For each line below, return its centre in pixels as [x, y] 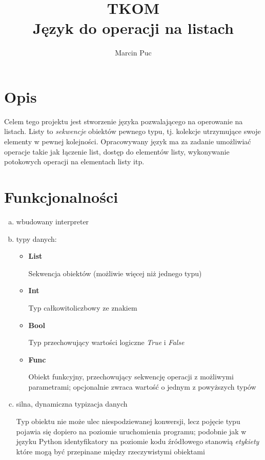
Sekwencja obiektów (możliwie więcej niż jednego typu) [115, 273]
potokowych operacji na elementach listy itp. [74, 161]
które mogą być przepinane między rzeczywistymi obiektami [110, 451]
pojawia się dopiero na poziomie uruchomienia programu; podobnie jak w [131, 431]
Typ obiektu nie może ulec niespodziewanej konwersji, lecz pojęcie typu [128, 421]
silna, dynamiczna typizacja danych [72, 404]
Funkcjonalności [61, 197]
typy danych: [36, 238]
